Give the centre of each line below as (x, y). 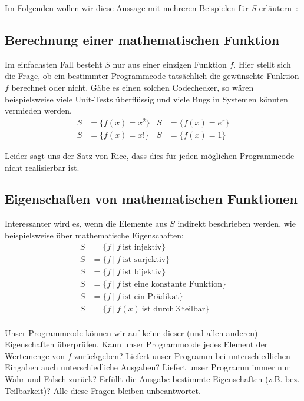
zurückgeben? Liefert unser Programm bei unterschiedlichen (182, 355)
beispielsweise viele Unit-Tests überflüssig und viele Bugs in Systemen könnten (146, 99)
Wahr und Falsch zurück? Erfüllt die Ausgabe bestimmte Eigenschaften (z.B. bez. (152, 379)
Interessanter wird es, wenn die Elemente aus (86, 223)
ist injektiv (142, 247)
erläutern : (278, 8)
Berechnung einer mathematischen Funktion (142, 39)
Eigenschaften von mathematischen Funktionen (151, 199)
